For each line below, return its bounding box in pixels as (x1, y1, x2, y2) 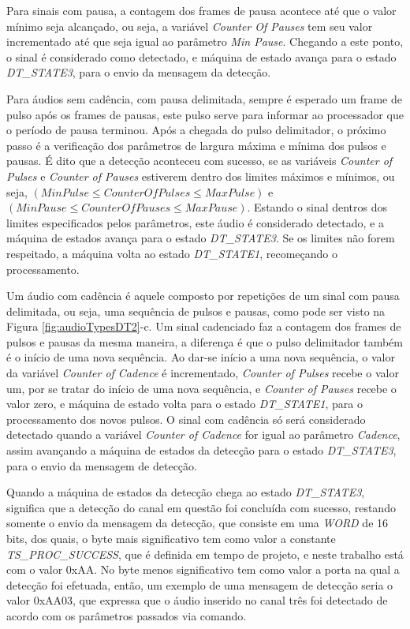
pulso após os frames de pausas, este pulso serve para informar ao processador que (6, 106, 404, 122)
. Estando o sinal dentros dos (247, 199, 388, 215)
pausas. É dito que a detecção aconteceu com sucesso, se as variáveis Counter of (6, 152, 393, 169)
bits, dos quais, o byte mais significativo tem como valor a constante (6, 530, 336, 546)
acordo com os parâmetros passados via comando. (6, 607, 247, 623)
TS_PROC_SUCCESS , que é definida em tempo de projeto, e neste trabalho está (6, 545, 404, 562)
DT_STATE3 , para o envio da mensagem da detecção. (6, 64, 271, 80)
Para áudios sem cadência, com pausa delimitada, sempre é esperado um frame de (6, 90, 402, 107)
